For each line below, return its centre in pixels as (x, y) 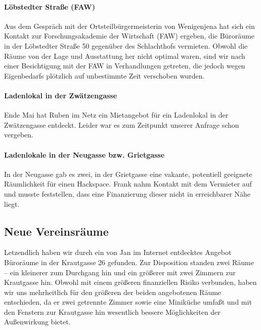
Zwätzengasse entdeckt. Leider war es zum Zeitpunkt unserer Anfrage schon (122, 124)
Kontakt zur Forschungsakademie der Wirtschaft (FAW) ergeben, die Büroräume (129, 36)
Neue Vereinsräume (56, 231)
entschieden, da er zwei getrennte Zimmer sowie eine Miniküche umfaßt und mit (128, 302)
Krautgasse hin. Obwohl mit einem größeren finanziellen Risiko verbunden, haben (130, 282)
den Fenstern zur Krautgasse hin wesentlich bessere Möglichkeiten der (112, 311)
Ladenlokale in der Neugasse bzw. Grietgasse (84, 154)
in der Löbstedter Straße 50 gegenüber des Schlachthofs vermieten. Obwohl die (126, 45)
